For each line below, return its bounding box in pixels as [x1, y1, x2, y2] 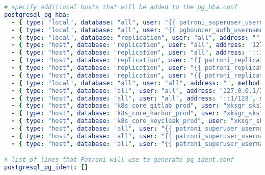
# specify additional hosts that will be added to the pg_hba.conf [4, 4, 238, 11]
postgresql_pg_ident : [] [4, 164, 88, 171]
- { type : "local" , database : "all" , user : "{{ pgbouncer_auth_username [11, 26, 263, 34]
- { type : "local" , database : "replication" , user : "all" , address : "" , [11, 34, 263, 41]
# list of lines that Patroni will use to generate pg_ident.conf [4, 156, 234, 164]
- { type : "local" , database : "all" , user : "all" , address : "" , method [11, 79, 260, 87]
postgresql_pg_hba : [4, 11, 70, 18]
